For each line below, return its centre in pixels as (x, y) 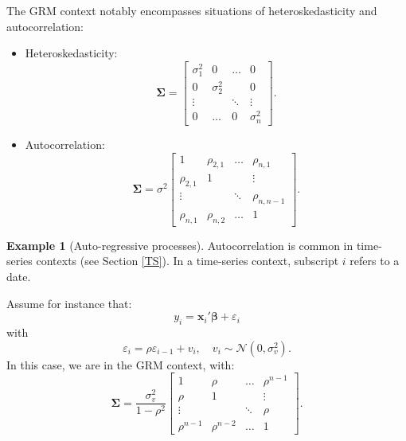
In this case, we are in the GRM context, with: (121, 364)
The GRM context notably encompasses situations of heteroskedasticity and (192, 10)
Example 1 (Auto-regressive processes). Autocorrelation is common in (180, 245)
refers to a (375, 261)
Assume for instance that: (69, 303)
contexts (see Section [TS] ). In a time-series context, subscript (187, 261)
